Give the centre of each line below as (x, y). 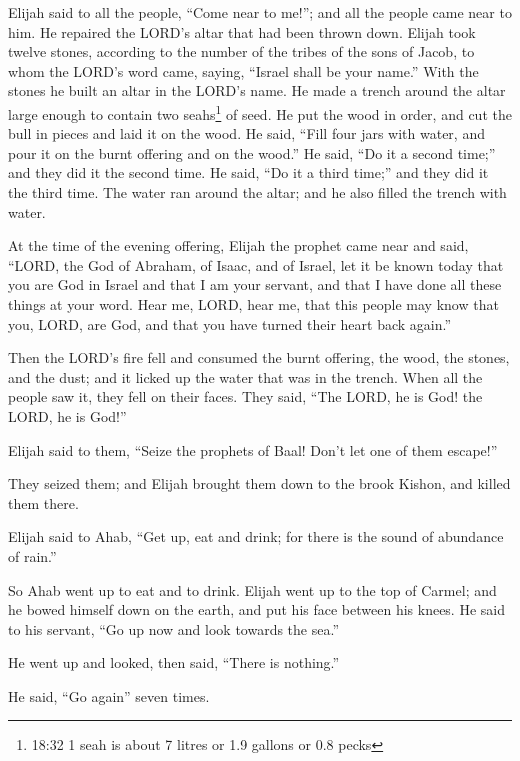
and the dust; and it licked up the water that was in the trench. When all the (245, 376)
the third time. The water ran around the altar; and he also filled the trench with (257, 192)
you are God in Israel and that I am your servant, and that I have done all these (255, 284)
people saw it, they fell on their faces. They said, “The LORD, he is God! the (245, 396)
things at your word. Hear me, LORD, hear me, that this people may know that (253, 303)
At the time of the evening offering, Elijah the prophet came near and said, (238, 245)
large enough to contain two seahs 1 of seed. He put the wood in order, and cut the (260, 112)
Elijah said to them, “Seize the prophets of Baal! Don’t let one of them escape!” (253, 449)
